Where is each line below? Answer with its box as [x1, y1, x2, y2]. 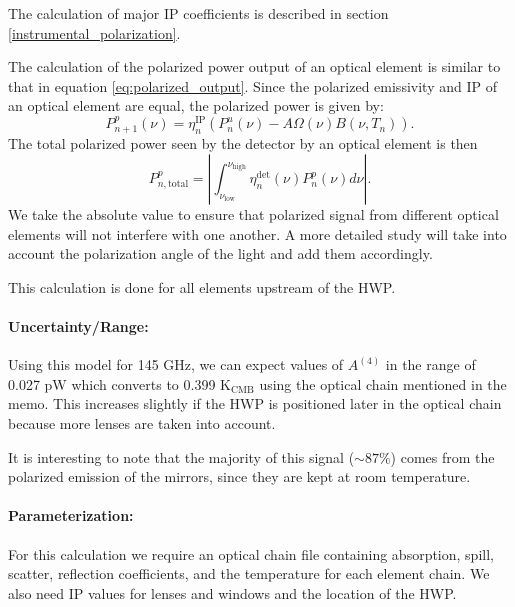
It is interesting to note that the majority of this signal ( [8, 446, 355, 467]
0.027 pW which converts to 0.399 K [8, 373, 231, 394]
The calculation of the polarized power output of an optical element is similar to [8, 56, 501, 77]
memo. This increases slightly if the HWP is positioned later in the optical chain [8, 393, 502, 414]
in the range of [385, 354, 476, 375]
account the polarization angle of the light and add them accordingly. [8, 243, 433, 264]
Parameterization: [8, 505, 134, 526]
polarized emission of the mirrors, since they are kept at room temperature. [8, 466, 471, 487]
